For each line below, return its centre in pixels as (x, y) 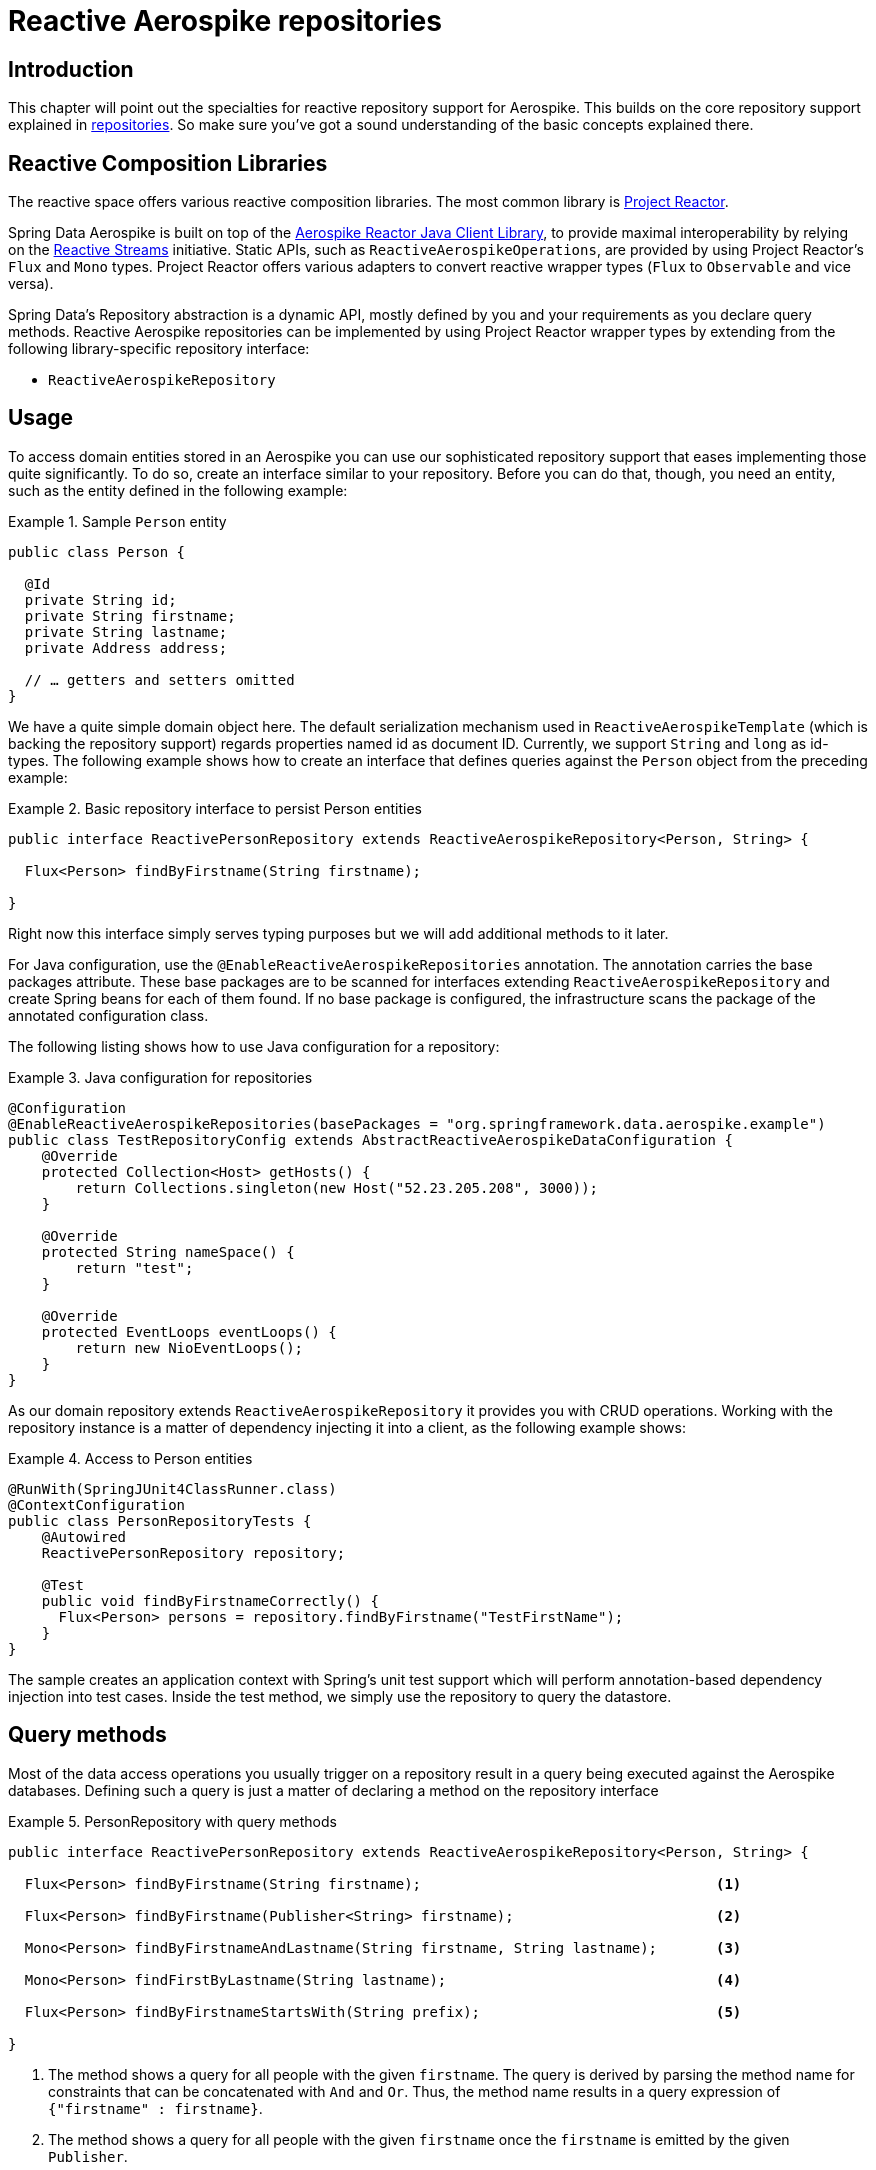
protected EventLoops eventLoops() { (189, 1331)
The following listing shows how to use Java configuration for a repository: (254, 1046)
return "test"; (134, 1267)
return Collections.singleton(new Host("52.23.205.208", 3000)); (337, 1187)
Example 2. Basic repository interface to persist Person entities (215, 808)
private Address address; (126, 647)
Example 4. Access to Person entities (130, 1458)
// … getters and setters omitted (159, 679)
